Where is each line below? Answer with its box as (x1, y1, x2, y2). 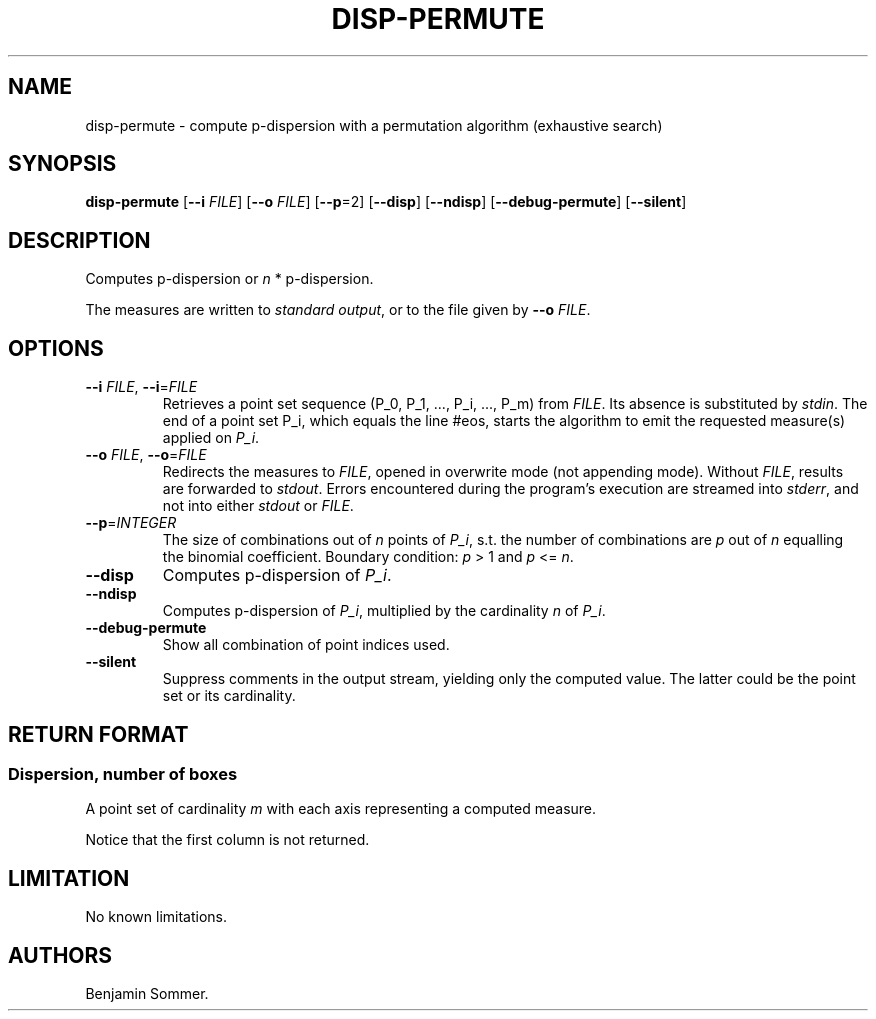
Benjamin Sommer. (85, 985, 209, 1003)
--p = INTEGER (85, 514, 177, 532)
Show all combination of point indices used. (162, 636, 450, 654)
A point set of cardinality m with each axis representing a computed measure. (85, 800, 597, 818)
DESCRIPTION (8, 227, 151, 253)
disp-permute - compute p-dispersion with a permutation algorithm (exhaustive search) (85, 116, 663, 134)
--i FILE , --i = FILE (85, 378, 198, 396)
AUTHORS (8, 942, 113, 968)
